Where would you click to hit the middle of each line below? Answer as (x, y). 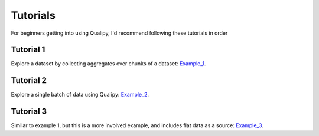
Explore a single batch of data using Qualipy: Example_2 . (80, 95)
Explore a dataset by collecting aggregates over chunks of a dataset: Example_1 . (108, 64)
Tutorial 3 (29, 112)
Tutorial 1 (28, 50)
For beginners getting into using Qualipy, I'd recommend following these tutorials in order (119, 33)
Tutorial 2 (29, 80)
